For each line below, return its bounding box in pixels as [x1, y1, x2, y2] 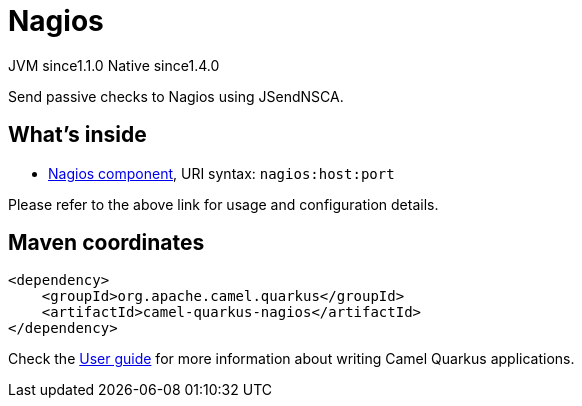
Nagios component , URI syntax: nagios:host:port [48, 164, 395, 182]
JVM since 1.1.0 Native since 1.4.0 [8, 56, 220, 74]
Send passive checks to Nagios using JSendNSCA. [8, 87, 344, 105]
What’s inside [8, 122, 147, 148]
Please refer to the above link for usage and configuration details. [8, 195, 439, 213]
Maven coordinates [8, 230, 205, 256]
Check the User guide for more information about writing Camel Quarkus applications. [8, 350, 575, 368]
